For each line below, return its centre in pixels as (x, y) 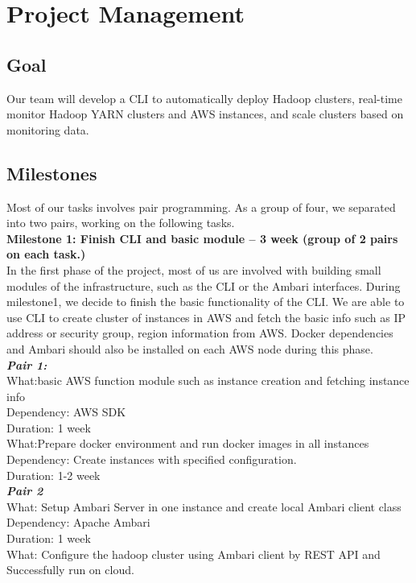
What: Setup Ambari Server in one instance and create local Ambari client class (204, 506)
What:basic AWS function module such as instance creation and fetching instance (208, 380)
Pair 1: (27, 364)
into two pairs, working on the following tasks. (121, 223)
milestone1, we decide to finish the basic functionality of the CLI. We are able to (206, 302)
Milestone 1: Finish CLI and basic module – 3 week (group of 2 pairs (202, 238)
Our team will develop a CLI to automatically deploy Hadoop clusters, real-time (205, 98)
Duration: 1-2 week (54, 475)
